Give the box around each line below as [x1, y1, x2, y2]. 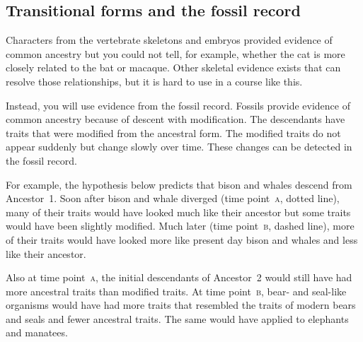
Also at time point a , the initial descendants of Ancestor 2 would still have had [6, 270, 352, 285]
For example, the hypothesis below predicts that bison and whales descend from [6, 177, 352, 191]
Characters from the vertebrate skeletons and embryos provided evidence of [6, 33, 333, 47]
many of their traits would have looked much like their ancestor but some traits [6, 204, 351, 219]
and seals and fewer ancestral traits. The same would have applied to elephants [6, 311, 349, 326]
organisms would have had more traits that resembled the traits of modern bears [6, 297, 356, 312]
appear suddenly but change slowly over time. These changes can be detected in [6, 139, 352, 154]
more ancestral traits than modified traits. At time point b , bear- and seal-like [6, 283, 347, 298]
